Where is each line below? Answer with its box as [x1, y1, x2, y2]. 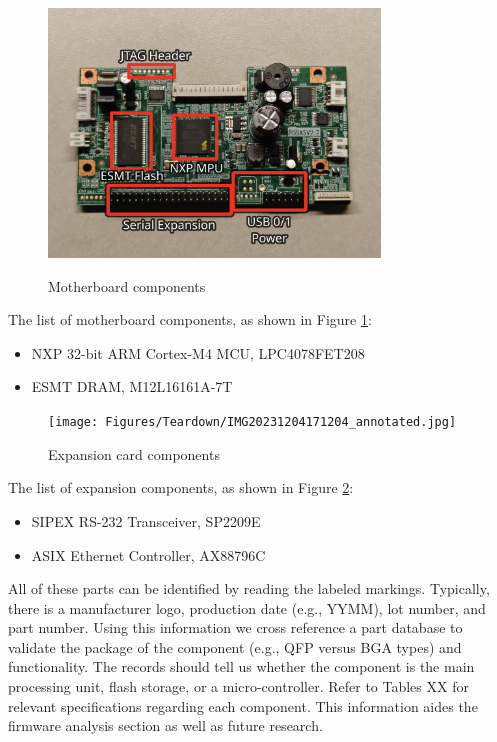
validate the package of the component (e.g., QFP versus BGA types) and [8, 636, 462, 657]
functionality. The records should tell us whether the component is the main [8, 656, 475, 677]
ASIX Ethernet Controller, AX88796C [31, 544, 266, 565]
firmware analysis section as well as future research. [8, 715, 323, 736]
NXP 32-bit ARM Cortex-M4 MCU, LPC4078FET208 [31, 342, 365, 363]
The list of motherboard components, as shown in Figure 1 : [8, 309, 372, 330]
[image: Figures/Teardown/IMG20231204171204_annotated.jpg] [48, 415, 457, 430]
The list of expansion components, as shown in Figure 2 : [8, 477, 354, 498]
